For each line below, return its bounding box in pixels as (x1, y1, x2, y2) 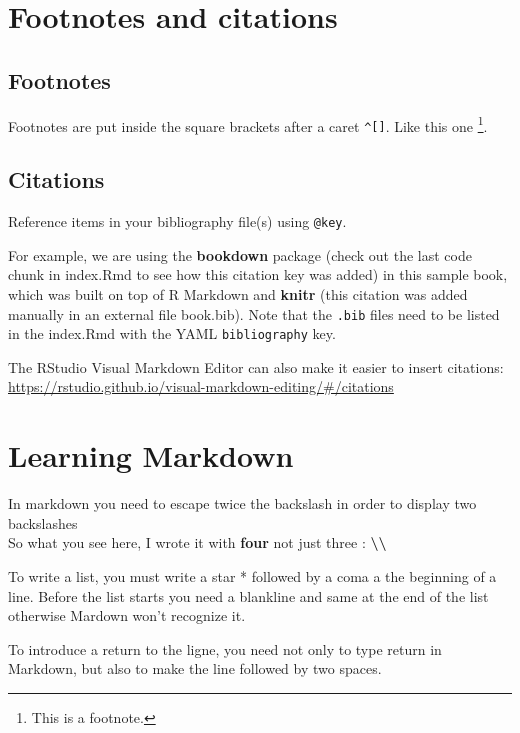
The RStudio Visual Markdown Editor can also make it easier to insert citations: (8, 356, 504, 377)
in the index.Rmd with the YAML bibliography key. (8, 323, 336, 344)
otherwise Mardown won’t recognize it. (8, 605, 246, 626)
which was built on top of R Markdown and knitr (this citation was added (8, 283, 468, 304)
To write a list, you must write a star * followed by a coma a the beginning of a (8, 565, 497, 586)
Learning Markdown (8, 435, 294, 476)
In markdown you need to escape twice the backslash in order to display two (8, 493, 477, 514)
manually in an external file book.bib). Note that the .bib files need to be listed (8, 303, 500, 324)
